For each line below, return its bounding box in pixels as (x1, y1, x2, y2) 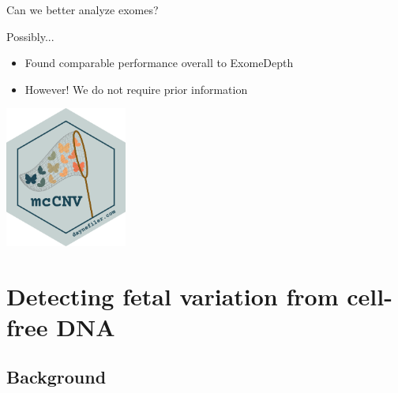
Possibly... (6, 28, 54, 44)
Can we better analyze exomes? (6, 2, 159, 17)
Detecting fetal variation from (6, 279, 339, 312)
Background (6, 365, 107, 389)
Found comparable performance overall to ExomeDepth (24, 54, 294, 71)
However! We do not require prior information (24, 80, 248, 97)
